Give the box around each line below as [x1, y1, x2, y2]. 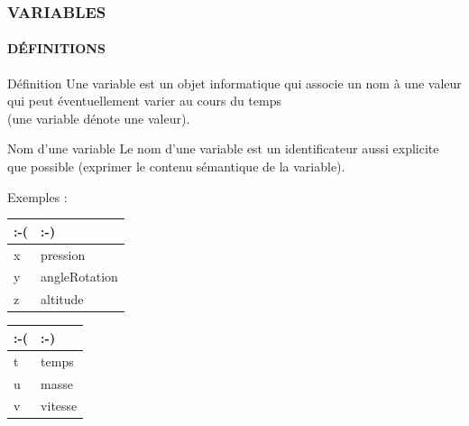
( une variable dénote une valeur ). [7, 108, 190, 127]
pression [41, 245, 86, 264]
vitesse [41, 396, 78, 415]
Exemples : [7, 187, 68, 206]
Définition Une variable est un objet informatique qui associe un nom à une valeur [7, 73, 462, 92]
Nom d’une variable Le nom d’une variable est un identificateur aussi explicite [7, 139, 439, 158]
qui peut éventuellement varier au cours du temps [7, 91, 281, 110]
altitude [41, 290, 84, 309]
